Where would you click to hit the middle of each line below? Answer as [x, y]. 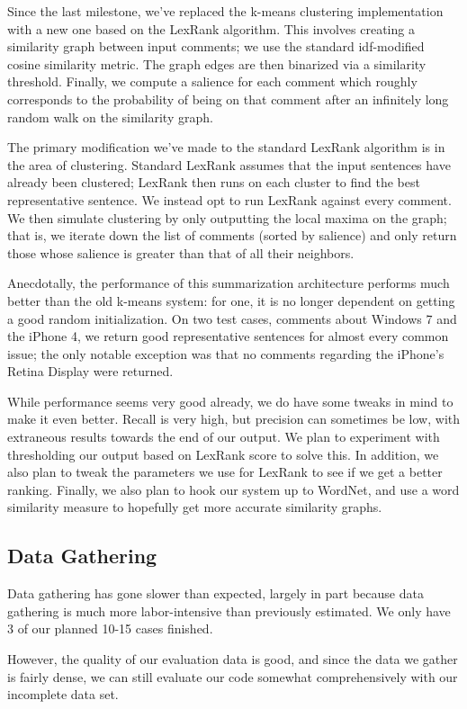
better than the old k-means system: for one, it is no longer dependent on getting [231, 300]
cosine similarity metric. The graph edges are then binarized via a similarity [217, 63]
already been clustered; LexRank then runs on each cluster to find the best [214, 182]
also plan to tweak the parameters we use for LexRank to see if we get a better [225, 472]
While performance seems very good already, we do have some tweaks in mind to [230, 401]
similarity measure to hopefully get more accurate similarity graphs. [195, 507]
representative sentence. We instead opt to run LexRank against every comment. [229, 199]
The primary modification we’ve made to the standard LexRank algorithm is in [226, 147]
